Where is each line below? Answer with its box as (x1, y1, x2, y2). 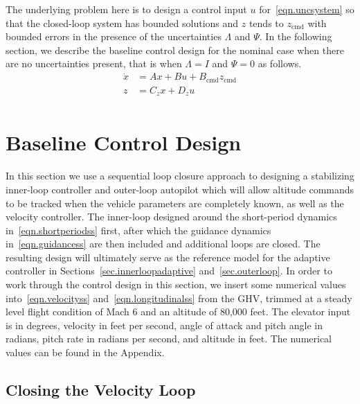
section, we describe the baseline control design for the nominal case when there (6, 42, 344, 57)
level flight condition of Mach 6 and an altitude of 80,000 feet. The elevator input (6, 304, 351, 319)
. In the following (259, 29, 332, 44)
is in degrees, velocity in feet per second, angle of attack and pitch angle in (6, 317, 323, 332)
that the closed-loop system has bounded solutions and (6, 15, 239, 30)
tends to (249, 15, 284, 30)
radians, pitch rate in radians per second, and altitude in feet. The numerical (6, 331, 332, 346)
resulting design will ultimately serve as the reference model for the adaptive (6, 249, 330, 264)
